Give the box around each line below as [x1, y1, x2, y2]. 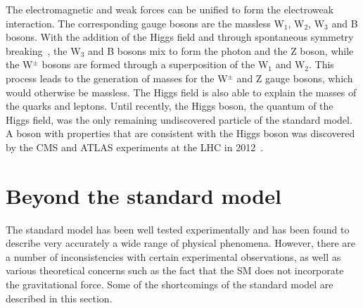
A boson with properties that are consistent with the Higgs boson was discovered [6, 126, 355, 141]
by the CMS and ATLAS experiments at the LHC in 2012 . [6, 139, 264, 154]
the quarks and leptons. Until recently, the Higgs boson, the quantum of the [6, 98, 333, 113]
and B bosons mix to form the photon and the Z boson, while [87, 43, 354, 58]
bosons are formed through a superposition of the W [42, 57, 269, 72]
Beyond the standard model [6, 181, 281, 210]
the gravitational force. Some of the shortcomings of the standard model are [6, 277, 333, 292]
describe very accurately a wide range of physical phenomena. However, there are [6, 236, 355, 250]
